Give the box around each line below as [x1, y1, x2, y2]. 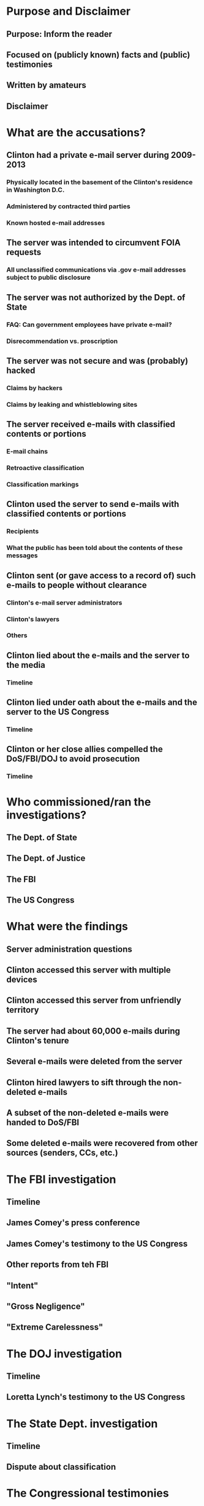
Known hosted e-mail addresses [6, 219, 105, 227]
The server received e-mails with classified [6, 419, 176, 429]
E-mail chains [6, 447, 48, 456]
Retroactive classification [6, 464, 85, 473]
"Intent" [6, 1280, 39, 1291]
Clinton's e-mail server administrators [6, 598, 123, 606]
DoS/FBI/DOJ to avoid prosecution [6, 754, 140, 764]
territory [6, 1005, 39, 1015]
